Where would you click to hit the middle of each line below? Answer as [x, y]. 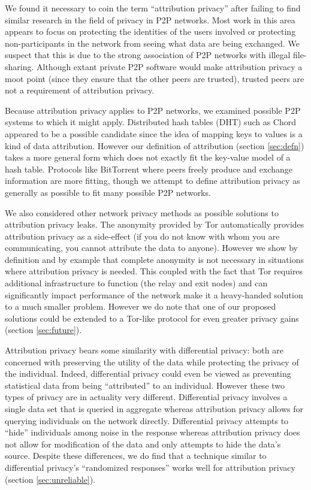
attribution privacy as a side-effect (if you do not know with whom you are [142, 236]
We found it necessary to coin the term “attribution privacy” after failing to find [153, 8]
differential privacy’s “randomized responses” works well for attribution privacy [150, 467]
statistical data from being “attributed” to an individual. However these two [145, 385]
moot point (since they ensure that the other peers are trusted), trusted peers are [155, 78]
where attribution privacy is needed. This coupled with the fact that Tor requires [154, 271]
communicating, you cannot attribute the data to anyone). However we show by [151, 248]
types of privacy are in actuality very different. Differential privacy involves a [146, 397]
